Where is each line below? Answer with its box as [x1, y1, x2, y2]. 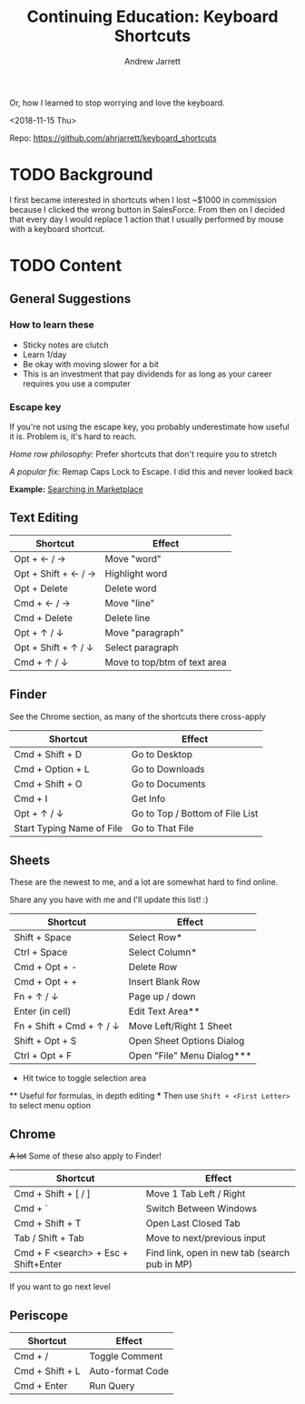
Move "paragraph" [104, 626, 184, 638]
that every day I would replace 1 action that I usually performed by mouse [9, 214, 284, 225]
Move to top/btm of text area [104, 656, 227, 668]
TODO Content [9, 256, 123, 276]
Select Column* [128, 946, 198, 958]
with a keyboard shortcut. [9, 223, 106, 234]
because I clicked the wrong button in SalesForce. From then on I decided [9, 204, 286, 215]
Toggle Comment [89, 1350, 163, 1363]
